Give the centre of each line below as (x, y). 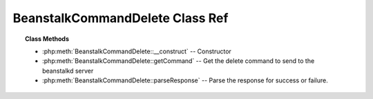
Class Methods (47, 39)
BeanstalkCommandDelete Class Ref (121, 18)
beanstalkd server (68, 71)
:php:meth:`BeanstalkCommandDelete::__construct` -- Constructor (137, 51)
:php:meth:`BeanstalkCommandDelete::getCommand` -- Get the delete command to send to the (179, 61)
